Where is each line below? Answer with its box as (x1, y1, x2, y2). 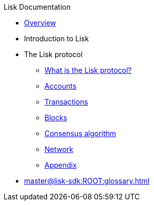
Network (45, 145, 74, 153)
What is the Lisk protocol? (45, 66, 132, 74)
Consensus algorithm (45, 129, 116, 138)
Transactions (45, 97, 88, 106)
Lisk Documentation (4, 3, 71, 11)
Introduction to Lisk (24, 34, 89, 43)
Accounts (45, 82, 77, 90)
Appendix (45, 161, 77, 169)
